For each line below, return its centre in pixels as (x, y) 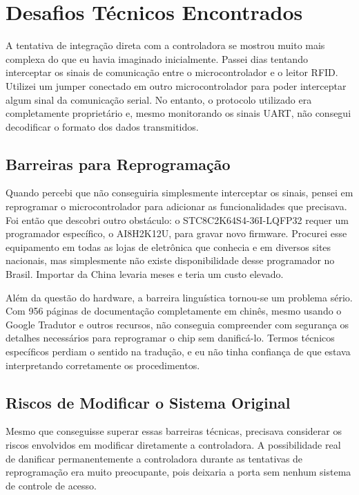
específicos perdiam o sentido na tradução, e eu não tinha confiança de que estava (178, 352)
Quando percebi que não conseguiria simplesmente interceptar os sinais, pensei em (179, 193)
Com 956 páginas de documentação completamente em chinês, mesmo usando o (174, 311)
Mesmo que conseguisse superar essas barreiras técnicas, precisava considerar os (174, 431)
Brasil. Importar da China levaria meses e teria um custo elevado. (145, 274)
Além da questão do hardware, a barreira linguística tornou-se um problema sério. (179, 297)
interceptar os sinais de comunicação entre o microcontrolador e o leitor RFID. (172, 72)
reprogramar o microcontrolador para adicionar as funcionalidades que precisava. (176, 206)
